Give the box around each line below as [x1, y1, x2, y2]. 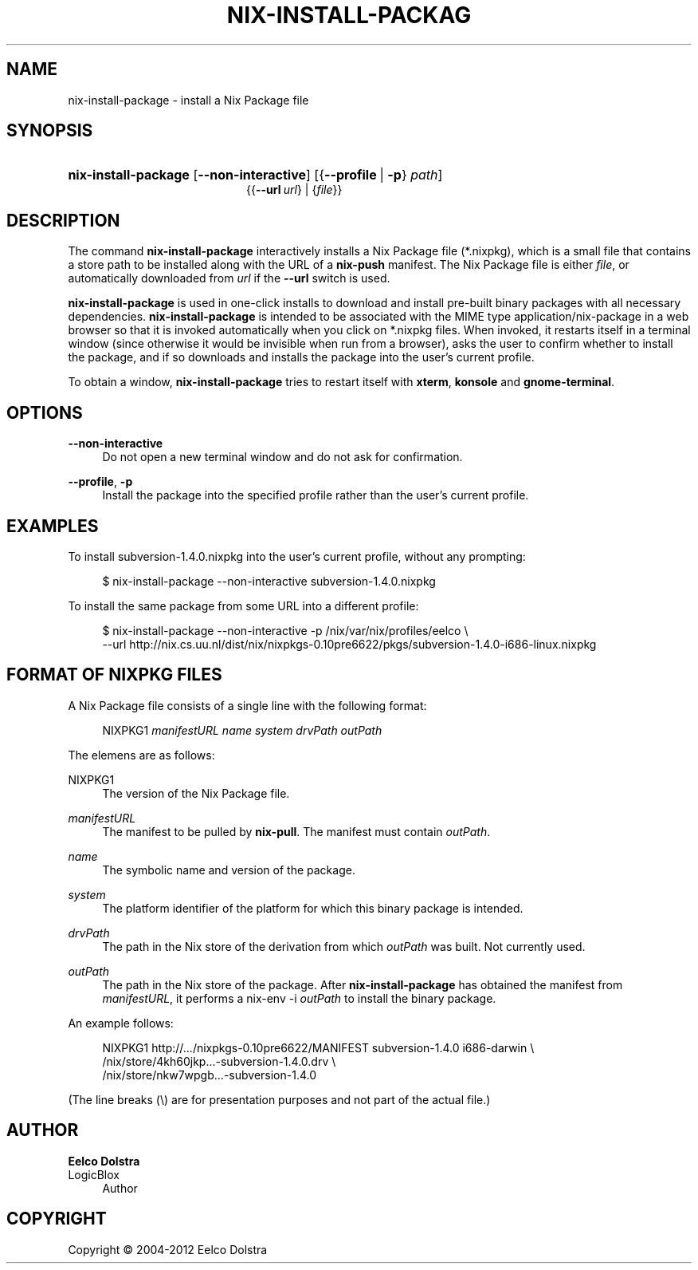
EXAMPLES [6, 515, 99, 536]
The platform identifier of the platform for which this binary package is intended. [102, 901, 523, 915]
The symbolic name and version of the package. [102, 862, 355, 877]
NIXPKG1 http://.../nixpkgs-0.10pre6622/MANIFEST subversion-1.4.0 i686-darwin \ [102, 1040, 535, 1055]
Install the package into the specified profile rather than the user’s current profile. [102, 488, 529, 503]
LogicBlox [68, 1167, 120, 1181]
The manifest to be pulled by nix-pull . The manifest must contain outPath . [102, 824, 491, 838]
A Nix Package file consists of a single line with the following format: [68, 698, 427, 712]
